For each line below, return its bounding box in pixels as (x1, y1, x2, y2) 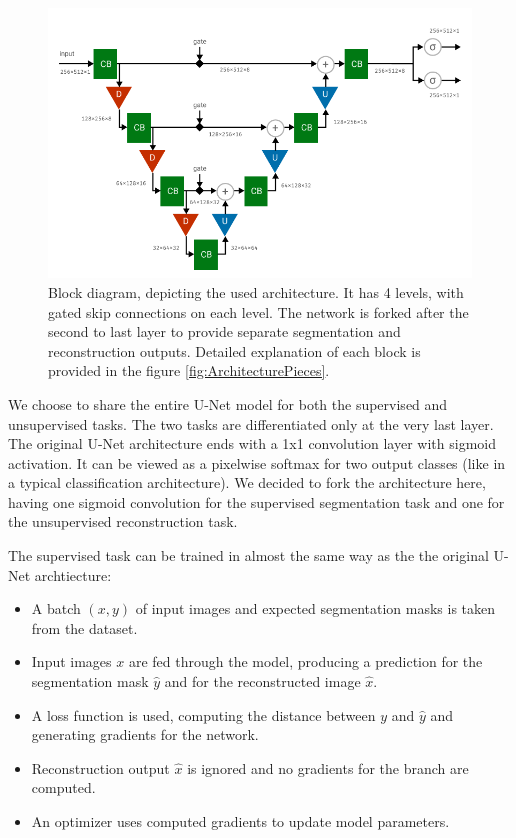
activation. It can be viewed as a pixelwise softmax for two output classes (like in (8, 452, 506, 473)
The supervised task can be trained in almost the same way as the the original (8, 545, 489, 566)
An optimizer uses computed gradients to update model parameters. (31, 811, 450, 831)
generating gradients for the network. (31, 724, 259, 745)
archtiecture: (34, 564, 112, 585)
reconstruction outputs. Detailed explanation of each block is (48, 340, 421, 361)
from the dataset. (31, 617, 138, 638)
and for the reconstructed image (164, 671, 361, 692)
